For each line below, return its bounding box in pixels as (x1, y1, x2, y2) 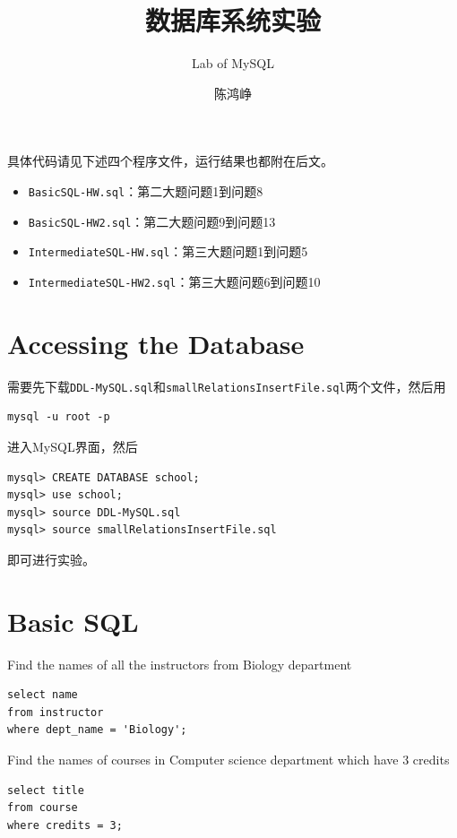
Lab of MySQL (192, 54, 274, 73)
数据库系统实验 (144, 2, 321, 39)
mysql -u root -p (7, 410, 110, 424)
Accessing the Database (7, 324, 305, 361)
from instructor (7, 705, 104, 719)
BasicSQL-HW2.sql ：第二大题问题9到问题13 (28, 212, 276, 230)
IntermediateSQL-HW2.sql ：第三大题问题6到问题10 (28, 272, 321, 290)
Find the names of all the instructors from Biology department (7, 654, 352, 673)
